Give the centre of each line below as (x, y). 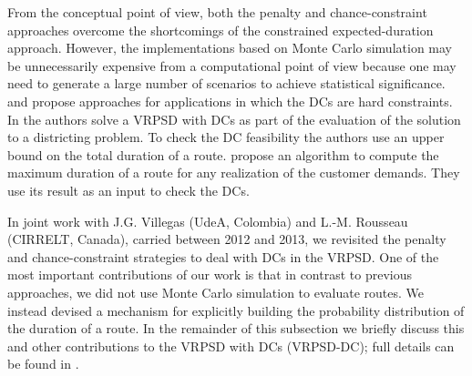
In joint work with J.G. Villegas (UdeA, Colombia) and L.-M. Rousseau (208, 221)
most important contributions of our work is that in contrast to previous (210, 274)
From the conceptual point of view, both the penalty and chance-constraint (217, 12)
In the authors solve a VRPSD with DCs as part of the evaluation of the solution (234, 119)
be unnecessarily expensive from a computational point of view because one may (232, 65)
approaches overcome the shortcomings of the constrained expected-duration (221, 30)
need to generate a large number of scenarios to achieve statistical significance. (226, 83)
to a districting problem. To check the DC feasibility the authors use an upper (226, 137)
